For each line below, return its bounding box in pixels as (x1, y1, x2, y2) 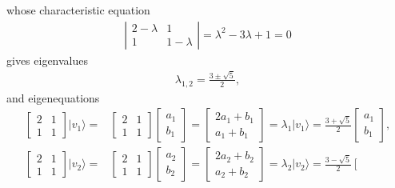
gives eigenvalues (6, 51, 89, 68)
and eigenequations (6, 89, 100, 106)
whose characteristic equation (6, 2, 150, 18)
